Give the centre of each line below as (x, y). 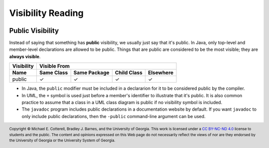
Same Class (54, 73)
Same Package (91, 73)
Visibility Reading (47, 13)
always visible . (25, 56)
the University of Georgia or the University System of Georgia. (62, 141)
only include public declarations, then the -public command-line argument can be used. (114, 116)
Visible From (54, 66)
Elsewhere (161, 73)
